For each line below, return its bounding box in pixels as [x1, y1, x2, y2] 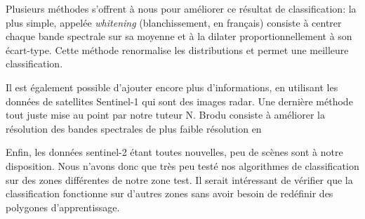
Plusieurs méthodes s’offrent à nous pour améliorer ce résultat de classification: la [6, 1, 357, 15]
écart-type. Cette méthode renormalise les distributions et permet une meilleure [6, 42, 349, 57]
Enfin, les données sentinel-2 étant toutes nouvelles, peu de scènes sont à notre [6, 145, 343, 159]
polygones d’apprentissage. [6, 199, 120, 214]
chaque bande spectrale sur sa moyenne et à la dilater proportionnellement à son [6, 29, 352, 44]
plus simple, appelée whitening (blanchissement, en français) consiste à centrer [6, 15, 342, 29]
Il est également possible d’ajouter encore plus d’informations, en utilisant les [6, 79, 338, 94]
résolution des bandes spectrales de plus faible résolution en [6, 121, 262, 135]
